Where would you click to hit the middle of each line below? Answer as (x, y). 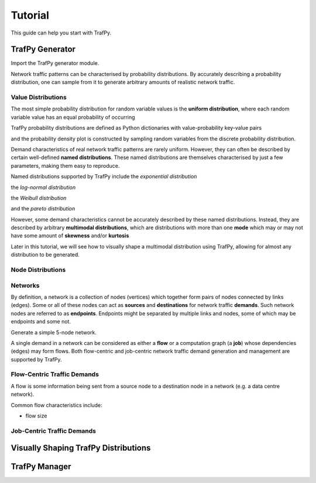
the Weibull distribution (39, 198)
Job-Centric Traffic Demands (54, 431)
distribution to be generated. (45, 255)
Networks (25, 285)
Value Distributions (39, 97)
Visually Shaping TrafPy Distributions (81, 448)
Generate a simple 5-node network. (54, 332)
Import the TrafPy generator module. (55, 63)
